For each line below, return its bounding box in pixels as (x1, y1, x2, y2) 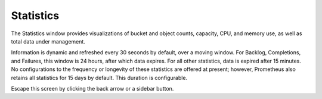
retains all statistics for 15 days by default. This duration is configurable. (11, 74, 188, 81)
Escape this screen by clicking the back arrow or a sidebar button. (11, 85, 174, 92)
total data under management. (11, 38, 86, 45)
